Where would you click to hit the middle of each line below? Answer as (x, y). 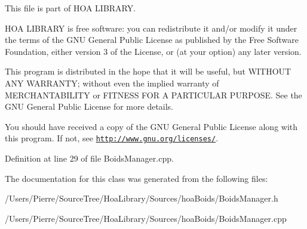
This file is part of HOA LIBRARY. (70, 8)
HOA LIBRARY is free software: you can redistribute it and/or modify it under (151, 28)
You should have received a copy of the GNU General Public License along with (151, 126)
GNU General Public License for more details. (89, 106)
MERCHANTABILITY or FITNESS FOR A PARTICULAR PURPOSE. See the (153, 95)
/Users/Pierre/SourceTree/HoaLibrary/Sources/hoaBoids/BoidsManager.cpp (146, 218)
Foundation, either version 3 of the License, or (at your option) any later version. (153, 51)
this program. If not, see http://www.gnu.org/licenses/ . (112, 138)
